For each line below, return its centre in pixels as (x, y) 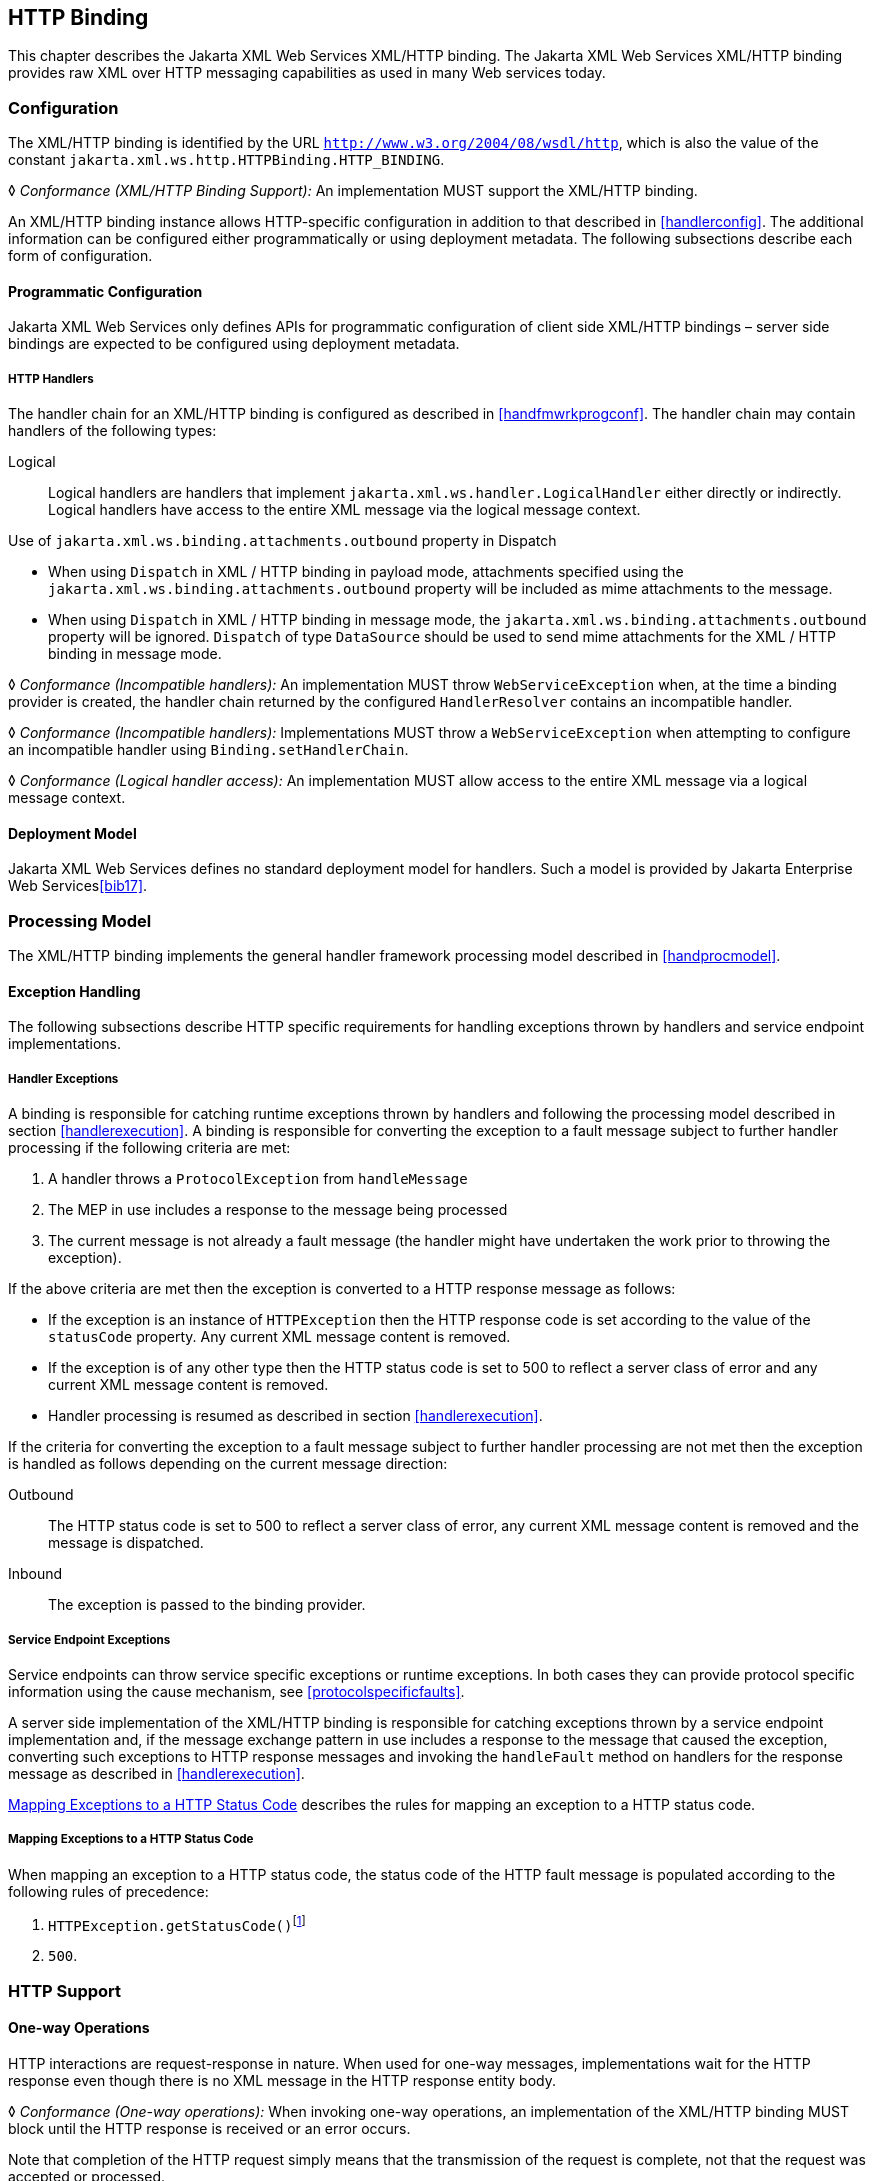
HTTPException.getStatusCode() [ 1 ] (177, 1923)
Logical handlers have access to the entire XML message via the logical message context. (344, 510)
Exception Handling (74, 991)
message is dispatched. (126, 1543)
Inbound (35, 1574)
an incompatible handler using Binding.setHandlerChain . (208, 750)
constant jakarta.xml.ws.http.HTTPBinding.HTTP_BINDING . (226, 160)
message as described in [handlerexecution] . (156, 1773)
